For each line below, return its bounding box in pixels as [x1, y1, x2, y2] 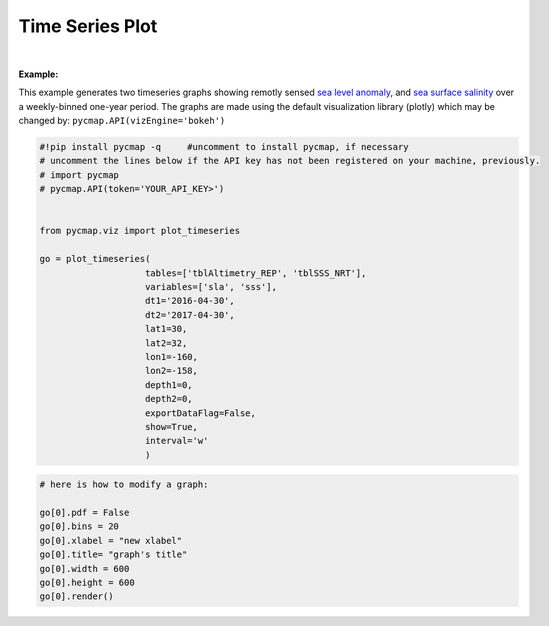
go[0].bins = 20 [39, 521, 120, 532]
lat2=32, [145, 337, 188, 349]
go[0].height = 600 [39, 577, 135, 588]
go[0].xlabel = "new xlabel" [39, 535, 183, 546]
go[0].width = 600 [39, 563, 130, 574]
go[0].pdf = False [39, 507, 130, 519]
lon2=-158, [145, 365, 199, 377]
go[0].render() [39, 591, 114, 602]
